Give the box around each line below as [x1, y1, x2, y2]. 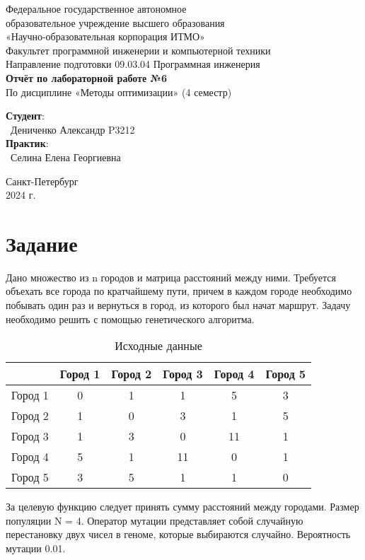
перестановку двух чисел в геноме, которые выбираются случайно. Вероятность [6, 527, 351, 542]
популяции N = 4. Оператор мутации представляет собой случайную [6, 513, 303, 527]
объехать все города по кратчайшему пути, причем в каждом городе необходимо [6, 284, 352, 298]
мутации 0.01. [6, 541, 66, 555]
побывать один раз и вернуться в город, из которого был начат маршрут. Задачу [6, 298, 351, 313]
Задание [6, 228, 78, 257]
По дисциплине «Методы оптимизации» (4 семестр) [6, 84, 232, 99]
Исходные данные [115, 337, 202, 354]
